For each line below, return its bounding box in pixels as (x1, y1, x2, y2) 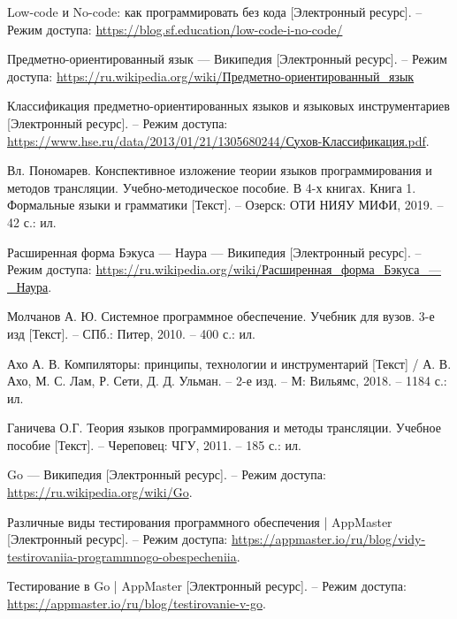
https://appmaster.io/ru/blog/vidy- (231, 530, 426, 548)
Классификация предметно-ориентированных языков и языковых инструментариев (7, 96, 450, 115)
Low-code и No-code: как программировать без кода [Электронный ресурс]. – (7, 3, 423, 20)
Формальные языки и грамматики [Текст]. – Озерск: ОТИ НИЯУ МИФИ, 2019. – (7, 195, 444, 214)
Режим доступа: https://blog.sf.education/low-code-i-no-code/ (7, 19, 343, 38)
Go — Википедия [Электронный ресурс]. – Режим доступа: (7, 465, 326, 484)
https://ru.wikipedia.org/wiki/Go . (7, 483, 193, 501)
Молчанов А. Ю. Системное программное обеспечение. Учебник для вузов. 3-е (7, 307, 435, 325)
